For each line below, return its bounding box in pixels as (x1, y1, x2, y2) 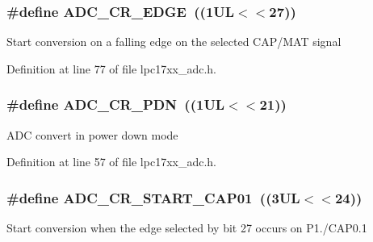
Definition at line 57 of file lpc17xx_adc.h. (6, 153, 217, 170)
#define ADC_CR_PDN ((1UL (6, 94, 225, 115)
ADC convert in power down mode (6, 126, 178, 143)
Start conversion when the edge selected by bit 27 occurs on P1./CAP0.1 (6, 219, 367, 236)
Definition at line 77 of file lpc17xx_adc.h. (6, 60, 217, 77)
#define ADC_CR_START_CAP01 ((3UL (6, 187, 300, 207)
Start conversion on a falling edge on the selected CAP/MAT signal (6, 33, 342, 50)
